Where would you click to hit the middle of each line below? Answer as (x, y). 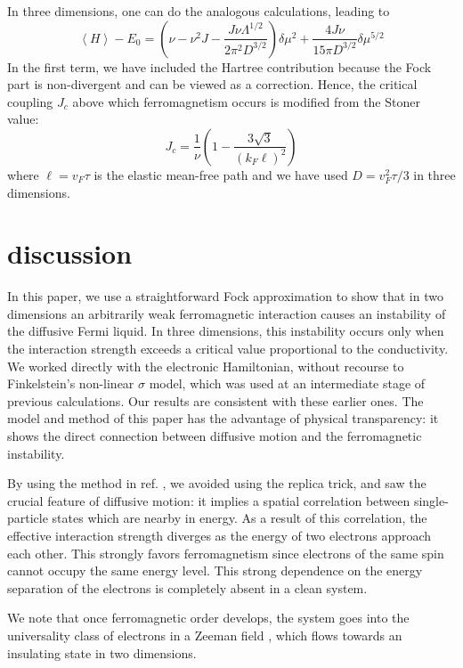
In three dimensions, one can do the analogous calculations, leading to (199, 11)
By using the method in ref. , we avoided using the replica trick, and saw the (217, 483)
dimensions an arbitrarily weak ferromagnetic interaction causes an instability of (227, 313)
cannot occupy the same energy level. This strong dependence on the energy (215, 570)
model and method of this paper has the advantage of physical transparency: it (223, 418)
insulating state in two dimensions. (102, 652)
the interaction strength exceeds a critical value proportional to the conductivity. (228, 349)
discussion (70, 253)
